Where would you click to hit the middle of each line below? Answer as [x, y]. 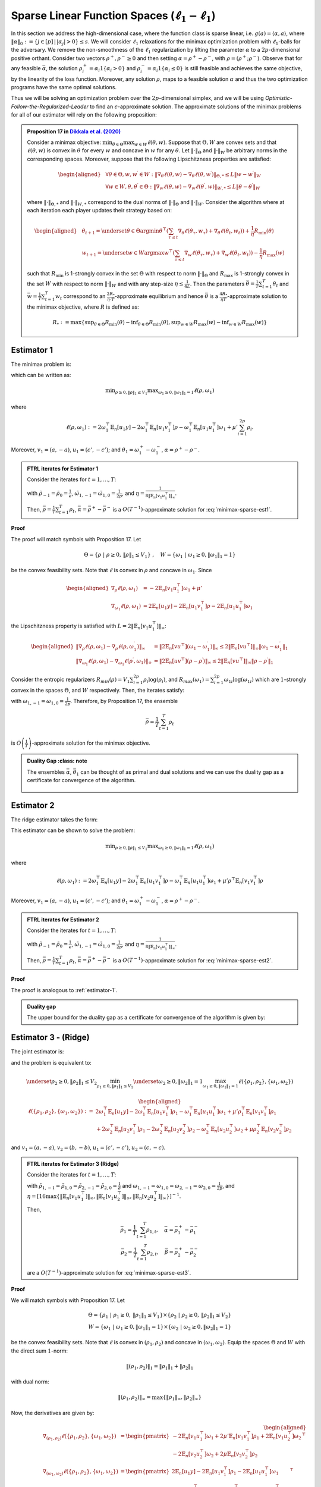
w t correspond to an [80, 297]
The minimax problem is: [41, 364]
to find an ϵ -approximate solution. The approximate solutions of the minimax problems [196, 106]
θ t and [281, 284]
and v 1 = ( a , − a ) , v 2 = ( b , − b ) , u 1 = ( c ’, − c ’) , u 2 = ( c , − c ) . [88, 1148]
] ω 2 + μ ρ [245, 1130]
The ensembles [46, 772]
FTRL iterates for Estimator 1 [62, 468]
